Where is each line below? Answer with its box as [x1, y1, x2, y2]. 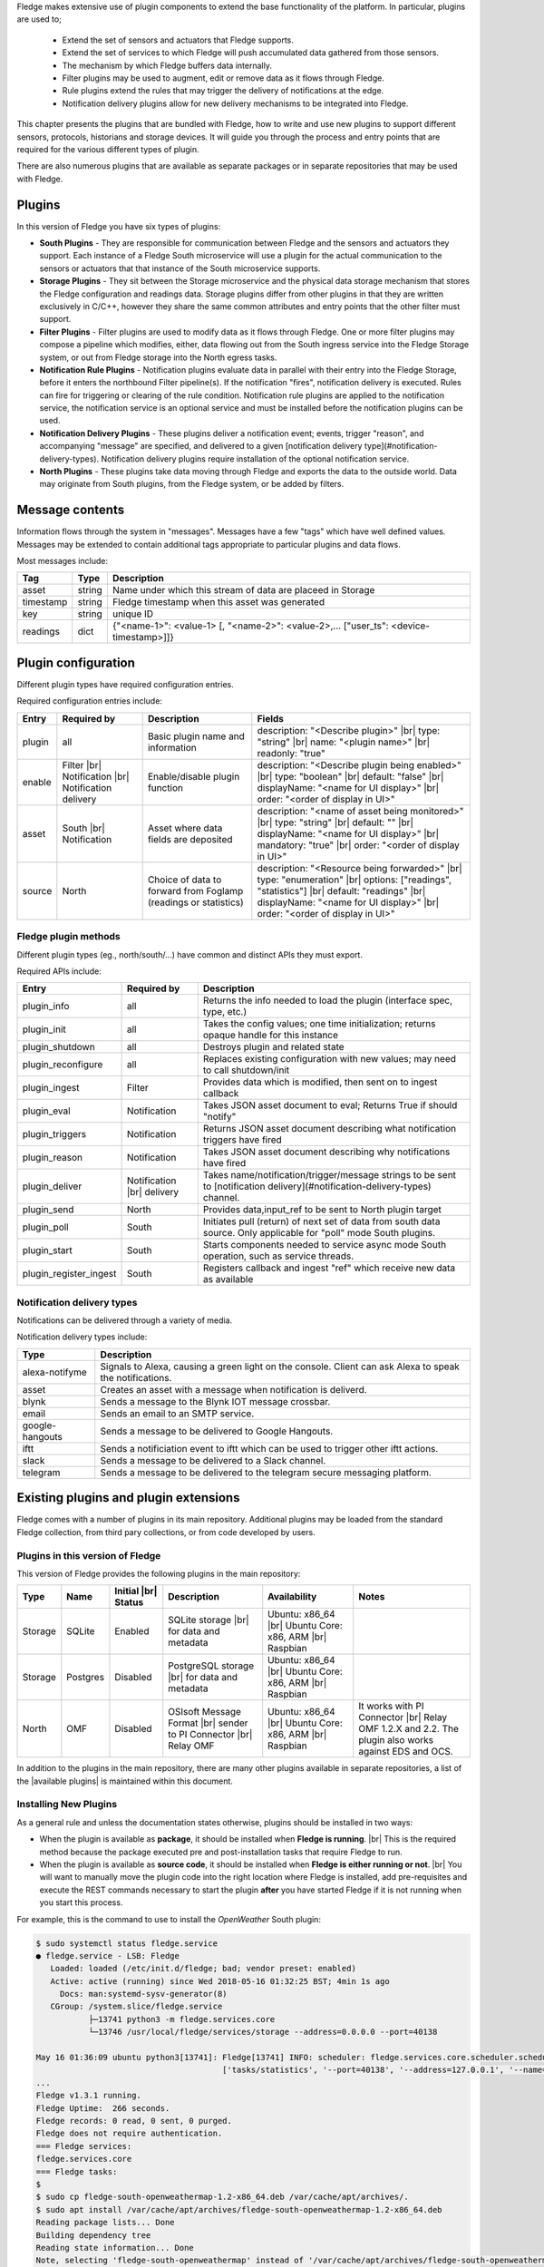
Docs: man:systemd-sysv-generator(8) [59, 1989, 228, 1999]
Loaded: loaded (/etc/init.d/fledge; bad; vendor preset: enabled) [50, 1963, 357, 1974]
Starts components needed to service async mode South [202, 1239, 447, 1251]
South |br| [62, 822, 106, 834]
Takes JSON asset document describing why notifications [202, 1145, 451, 1158]
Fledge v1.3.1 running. [35, 2090, 142, 2101]
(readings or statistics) [147, 896, 244, 909]
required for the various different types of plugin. [16, 143, 199, 154]
